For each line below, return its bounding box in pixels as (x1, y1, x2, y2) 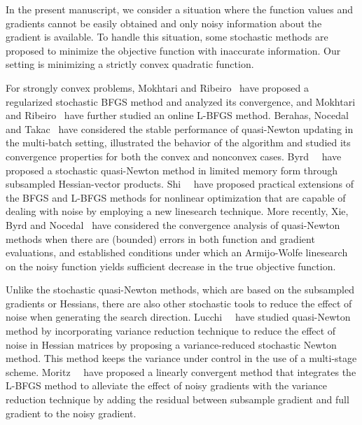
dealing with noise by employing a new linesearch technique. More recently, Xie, (6, 204, 349, 218)
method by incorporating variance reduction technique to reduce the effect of (6, 323, 336, 338)
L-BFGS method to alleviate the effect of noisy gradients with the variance (6, 378, 327, 393)
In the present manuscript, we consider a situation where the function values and (6, 2, 353, 16)
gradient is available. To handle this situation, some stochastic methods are (6, 29, 328, 44)
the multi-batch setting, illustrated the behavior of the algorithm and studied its (6, 135, 351, 150)
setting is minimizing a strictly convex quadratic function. (6, 57, 254, 71)
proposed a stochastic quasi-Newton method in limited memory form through (6, 162, 338, 177)
